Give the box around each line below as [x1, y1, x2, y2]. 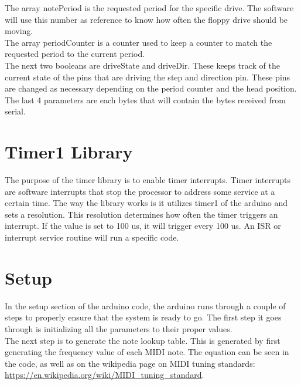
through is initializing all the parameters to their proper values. [5, 322, 232, 335]
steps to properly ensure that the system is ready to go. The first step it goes [5, 311, 282, 323]
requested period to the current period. [5, 48, 145, 60]
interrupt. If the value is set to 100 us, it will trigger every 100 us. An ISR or [5, 219, 281, 232]
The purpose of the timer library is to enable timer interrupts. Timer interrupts [5, 174, 290, 186]
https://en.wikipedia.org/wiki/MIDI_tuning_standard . [5, 369, 204, 381]
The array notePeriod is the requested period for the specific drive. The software [5, 2, 294, 13]
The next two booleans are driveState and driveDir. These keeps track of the [5, 59, 280, 71]
